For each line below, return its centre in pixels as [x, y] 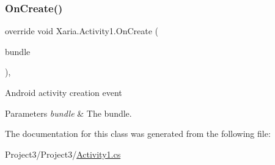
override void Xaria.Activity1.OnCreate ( [82, 31]
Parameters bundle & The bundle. [68, 113]
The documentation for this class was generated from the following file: [138, 134]
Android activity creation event [64, 92]
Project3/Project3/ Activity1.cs [63, 154]
